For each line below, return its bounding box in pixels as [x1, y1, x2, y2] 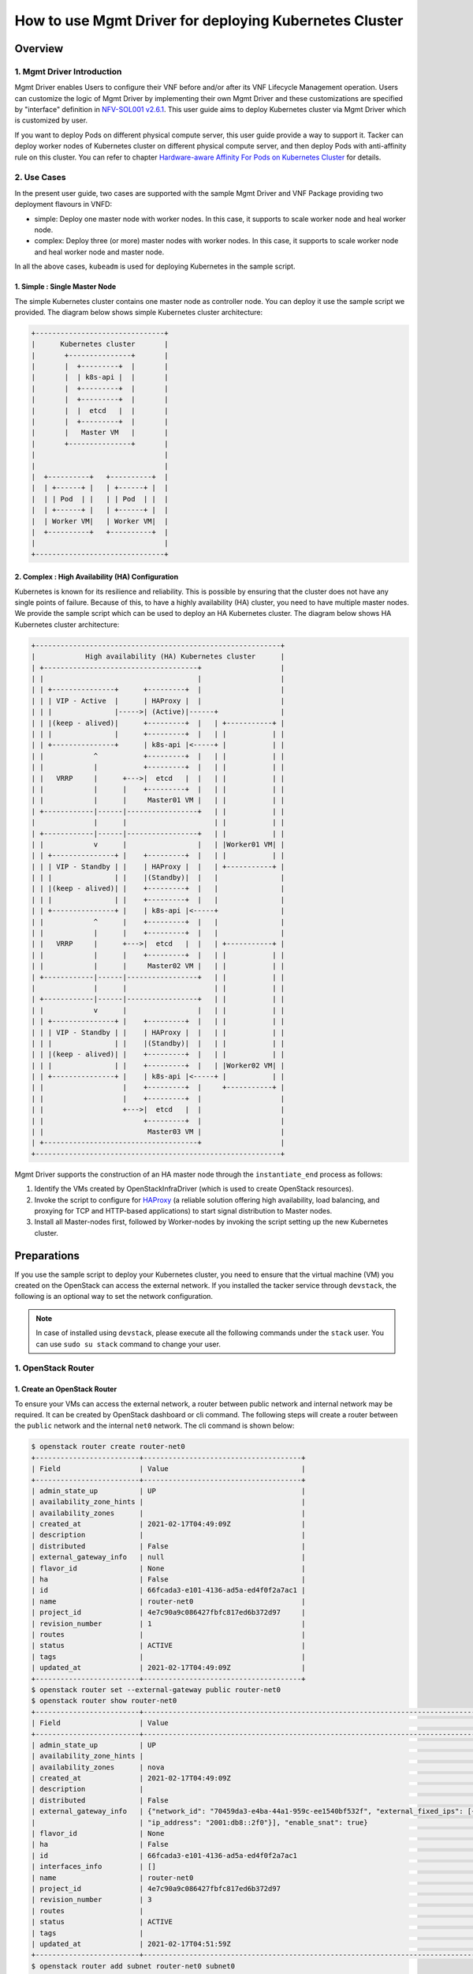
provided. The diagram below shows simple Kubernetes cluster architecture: [14, 307, 263, 317]
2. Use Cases [14, 172, 66, 183]
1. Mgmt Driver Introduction [14, 66, 122, 77]
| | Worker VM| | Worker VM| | [31, 516, 169, 525]
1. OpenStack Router [14, 1363, 95, 1374]
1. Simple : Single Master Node [14, 282, 117, 291]
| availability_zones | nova [31, 1762, 165, 1772]
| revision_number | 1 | [31, 1619, 306, 1628]
